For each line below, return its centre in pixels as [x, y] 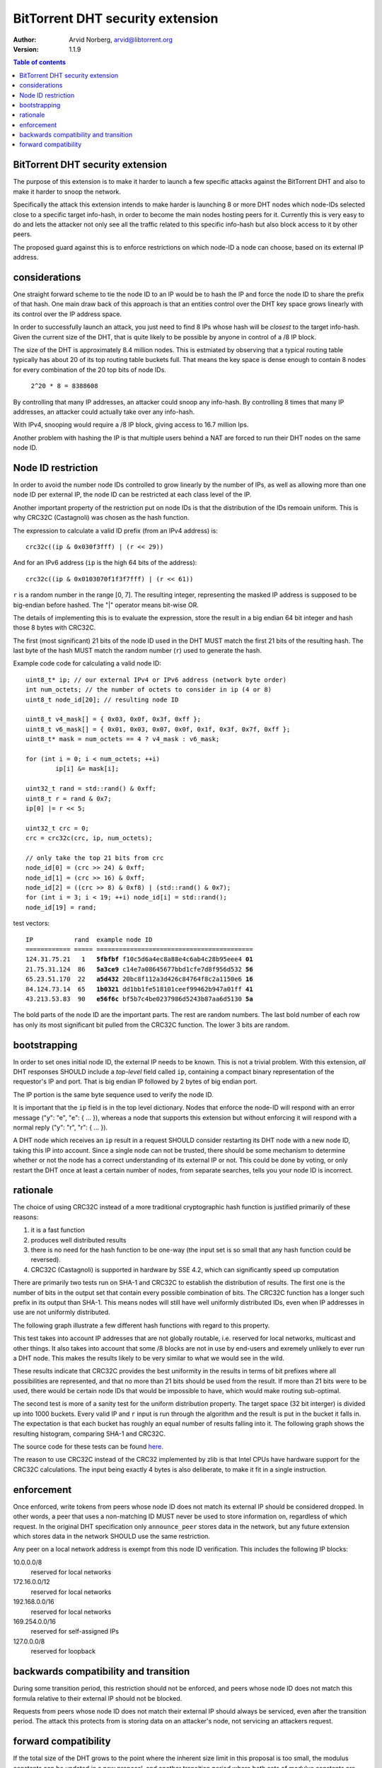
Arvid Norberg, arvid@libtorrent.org [121, 40]
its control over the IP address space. [67, 314]
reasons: [26, 1217]
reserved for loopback [63, 1651]
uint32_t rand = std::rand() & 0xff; [91, 789]
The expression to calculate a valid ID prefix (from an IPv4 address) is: [116, 530]
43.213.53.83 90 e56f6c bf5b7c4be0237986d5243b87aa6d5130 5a [140, 999]
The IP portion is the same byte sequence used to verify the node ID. [113, 1094]
